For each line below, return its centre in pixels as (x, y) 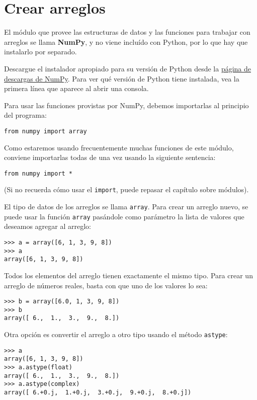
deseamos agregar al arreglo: (48, 226)
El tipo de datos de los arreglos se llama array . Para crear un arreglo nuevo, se (126, 207)
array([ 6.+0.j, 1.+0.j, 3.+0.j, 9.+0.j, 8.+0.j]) (98, 392)
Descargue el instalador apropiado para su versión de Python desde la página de (127, 68)
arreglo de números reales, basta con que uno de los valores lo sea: (106, 285)
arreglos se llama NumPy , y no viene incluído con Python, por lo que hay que (126, 42)
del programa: (25, 115)
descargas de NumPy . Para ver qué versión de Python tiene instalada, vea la (122, 78)
